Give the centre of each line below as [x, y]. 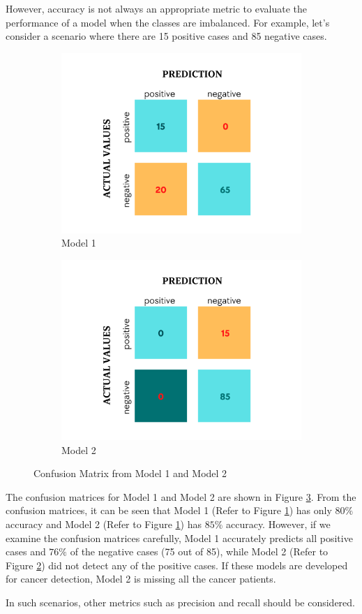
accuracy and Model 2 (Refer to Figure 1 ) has [104, 524]
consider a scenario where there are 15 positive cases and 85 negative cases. [166, 36]
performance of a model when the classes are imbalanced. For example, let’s [168, 22]
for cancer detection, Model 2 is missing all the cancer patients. [141, 579]
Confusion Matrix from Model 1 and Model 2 [130, 473]
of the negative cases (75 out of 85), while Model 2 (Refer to [199, 551]
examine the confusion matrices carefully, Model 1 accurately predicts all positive [179, 538]
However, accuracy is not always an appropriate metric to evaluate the [156, 8]
